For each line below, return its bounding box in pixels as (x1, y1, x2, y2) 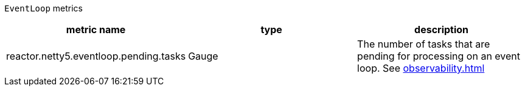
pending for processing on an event (357, 50, 521, 62)
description (414, 24, 469, 36)
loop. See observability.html (357, 62, 485, 74)
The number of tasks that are (357, 38, 490, 50)
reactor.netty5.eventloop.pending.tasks (6, 50, 186, 62)
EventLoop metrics (4, 3, 83, 13)
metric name (66, 24, 126, 36)
